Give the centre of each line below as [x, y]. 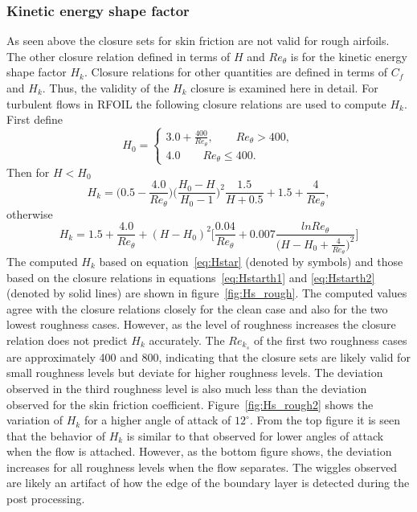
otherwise [30, 213]
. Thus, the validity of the [106, 88]
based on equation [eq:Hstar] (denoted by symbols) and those [251, 261]
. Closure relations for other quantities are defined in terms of [235, 72]
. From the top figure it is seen [325, 420]
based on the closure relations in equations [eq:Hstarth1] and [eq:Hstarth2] [191, 277]
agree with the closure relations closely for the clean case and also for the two [197, 308]
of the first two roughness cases [330, 340]
